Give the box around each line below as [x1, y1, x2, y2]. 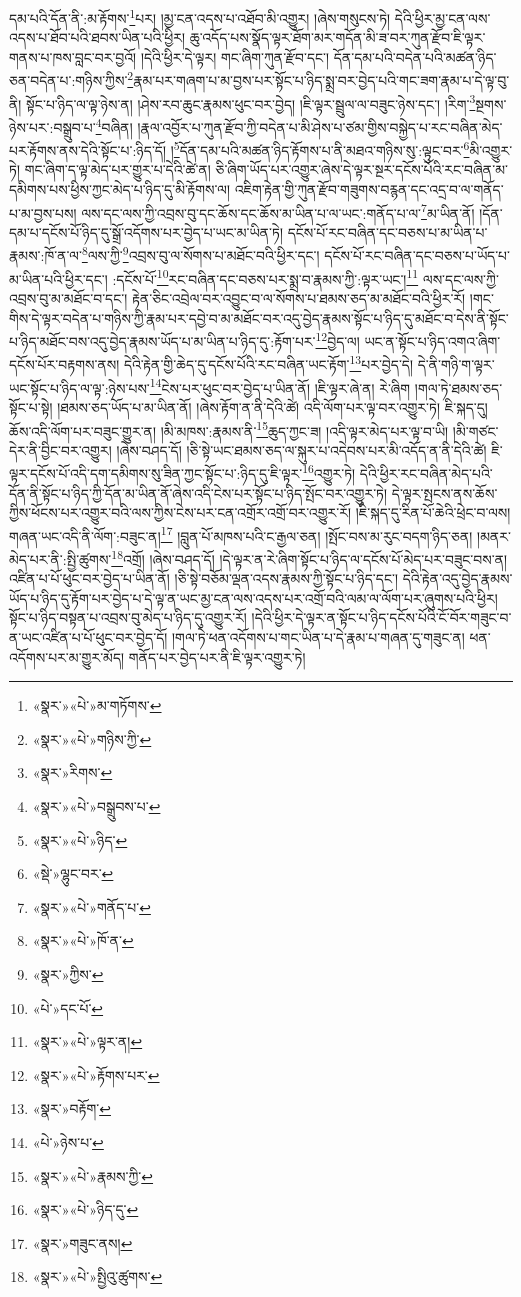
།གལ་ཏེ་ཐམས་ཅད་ [414, 377, 503, 398]
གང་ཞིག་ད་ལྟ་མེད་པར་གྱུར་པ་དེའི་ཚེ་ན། [24, 159, 211, 180]
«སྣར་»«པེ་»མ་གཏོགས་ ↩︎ [32, 695, 162, 716]
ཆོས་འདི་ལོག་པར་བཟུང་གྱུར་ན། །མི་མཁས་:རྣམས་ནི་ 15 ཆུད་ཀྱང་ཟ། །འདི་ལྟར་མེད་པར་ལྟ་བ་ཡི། [9, 417, 449, 441]
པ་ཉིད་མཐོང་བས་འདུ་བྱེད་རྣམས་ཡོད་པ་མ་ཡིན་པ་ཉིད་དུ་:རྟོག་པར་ [9, 330, 316, 351]
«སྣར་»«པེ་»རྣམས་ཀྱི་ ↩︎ [32, 1165, 154, 1186]
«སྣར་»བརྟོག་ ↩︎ [32, 1098, 111, 1119]
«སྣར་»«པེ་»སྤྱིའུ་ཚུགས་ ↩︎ [32, 1266, 163, 1287]
